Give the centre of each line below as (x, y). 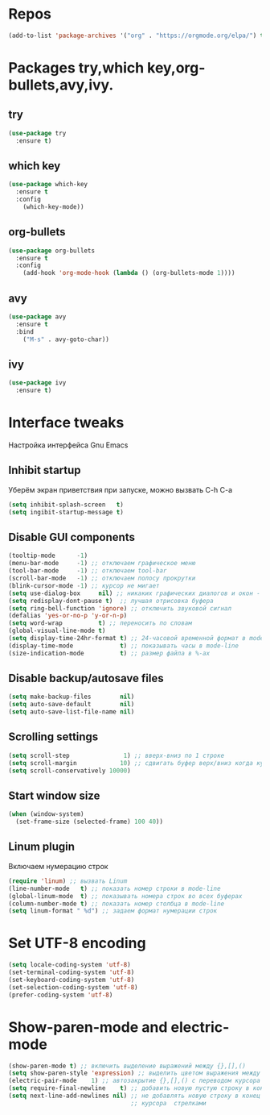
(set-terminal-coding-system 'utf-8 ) (72, 972)
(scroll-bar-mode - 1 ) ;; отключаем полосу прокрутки (102, 578)
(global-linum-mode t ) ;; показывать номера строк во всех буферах (125, 896)
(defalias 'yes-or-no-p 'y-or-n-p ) (68, 616)
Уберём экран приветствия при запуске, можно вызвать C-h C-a (121, 489)
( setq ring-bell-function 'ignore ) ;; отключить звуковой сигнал (120, 608)
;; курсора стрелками (168, 1103)
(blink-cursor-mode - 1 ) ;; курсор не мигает (84, 585)
